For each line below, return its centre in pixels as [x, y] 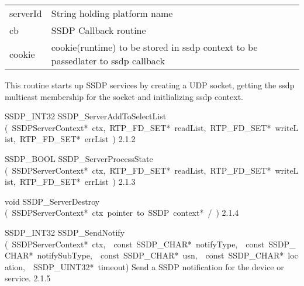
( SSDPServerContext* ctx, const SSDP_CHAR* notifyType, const [135, 244]
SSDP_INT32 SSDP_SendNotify [65, 232]
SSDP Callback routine [99, 30]
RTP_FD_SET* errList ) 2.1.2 [77, 139]
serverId [26, 13]
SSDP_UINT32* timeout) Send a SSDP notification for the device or [159, 266]
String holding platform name [112, 13]
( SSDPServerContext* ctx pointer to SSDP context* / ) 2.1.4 [122, 213]
